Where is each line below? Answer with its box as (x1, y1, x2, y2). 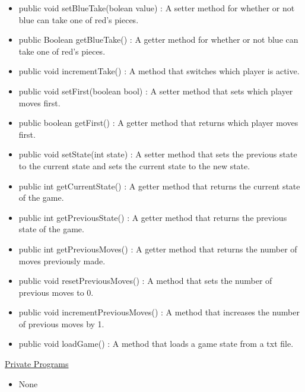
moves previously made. (18, 254, 106, 267)
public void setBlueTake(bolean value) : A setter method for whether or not (18, 2, 295, 14)
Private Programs (5, 358, 69, 370)
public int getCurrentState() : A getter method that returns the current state (18, 179, 300, 192)
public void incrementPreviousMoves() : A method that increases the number (18, 306, 300, 318)
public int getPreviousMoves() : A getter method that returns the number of (18, 242, 297, 255)
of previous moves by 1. (18, 317, 104, 330)
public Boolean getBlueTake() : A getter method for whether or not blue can (18, 33, 298, 46)
